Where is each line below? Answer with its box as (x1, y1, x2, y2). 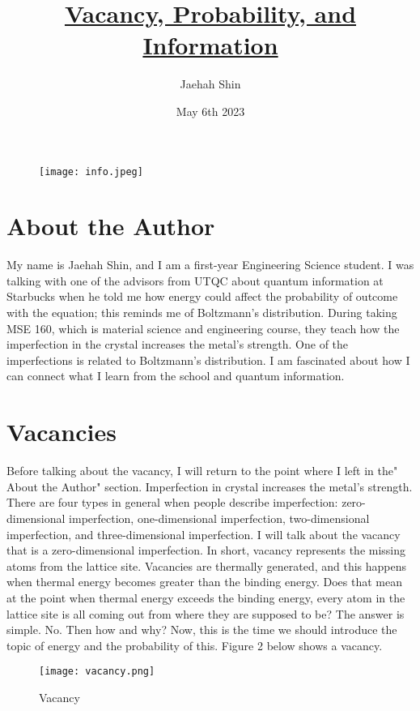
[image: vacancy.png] (39, 666, 155, 678)
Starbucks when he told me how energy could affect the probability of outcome (6, 288, 398, 305)
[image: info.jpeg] (39, 165, 143, 178)
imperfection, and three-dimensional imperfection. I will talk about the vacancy (6, 525, 401, 542)
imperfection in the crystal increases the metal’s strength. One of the (6, 336, 349, 353)
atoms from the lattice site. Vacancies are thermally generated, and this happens (6, 557, 407, 574)
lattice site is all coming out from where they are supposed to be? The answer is (6, 605, 405, 622)
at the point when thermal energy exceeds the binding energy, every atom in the (6, 589, 405, 606)
